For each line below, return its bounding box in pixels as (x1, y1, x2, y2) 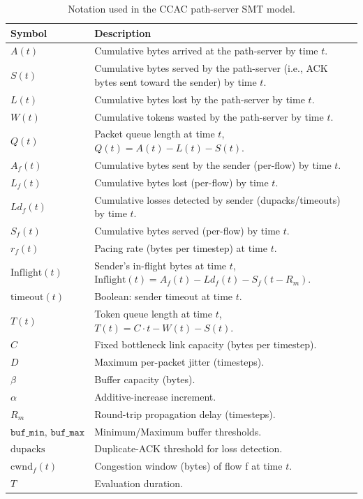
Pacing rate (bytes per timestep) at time (94, 240, 267, 255)
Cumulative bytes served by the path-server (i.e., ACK (94, 61, 328, 75)
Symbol (10, 25, 47, 40)
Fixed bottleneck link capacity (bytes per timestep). (94, 337, 317, 352)
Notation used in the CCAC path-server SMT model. (68, 1, 295, 15)
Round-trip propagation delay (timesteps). (94, 406, 276, 421)
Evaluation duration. (94, 476, 183, 491)
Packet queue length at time (94, 126, 215, 141)
